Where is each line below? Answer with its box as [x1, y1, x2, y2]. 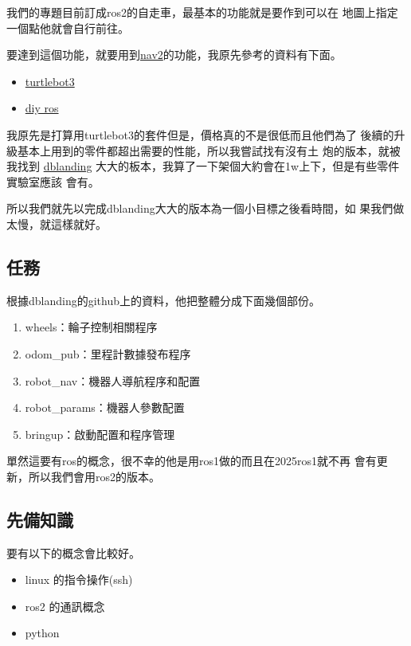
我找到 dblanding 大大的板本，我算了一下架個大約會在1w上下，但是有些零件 [6, 158, 400, 174]
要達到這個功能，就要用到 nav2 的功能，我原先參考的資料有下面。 [6, 46, 342, 63]
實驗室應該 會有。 [6, 173, 100, 190]
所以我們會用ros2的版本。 [28, 468, 161, 484]
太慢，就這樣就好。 [6, 215, 107, 232]
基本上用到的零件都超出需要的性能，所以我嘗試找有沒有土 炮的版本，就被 [17, 142, 401, 159]
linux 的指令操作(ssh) [25, 571, 133, 588]
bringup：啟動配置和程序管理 [25, 425, 175, 442]
